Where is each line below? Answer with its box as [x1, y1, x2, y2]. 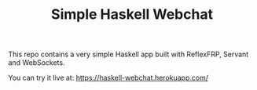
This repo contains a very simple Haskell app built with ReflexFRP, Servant [8, 49, 249, 59]
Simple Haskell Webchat [50, 5, 214, 23]
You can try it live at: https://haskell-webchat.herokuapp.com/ [8, 73, 208, 83]
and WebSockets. [8, 58, 65, 67]
